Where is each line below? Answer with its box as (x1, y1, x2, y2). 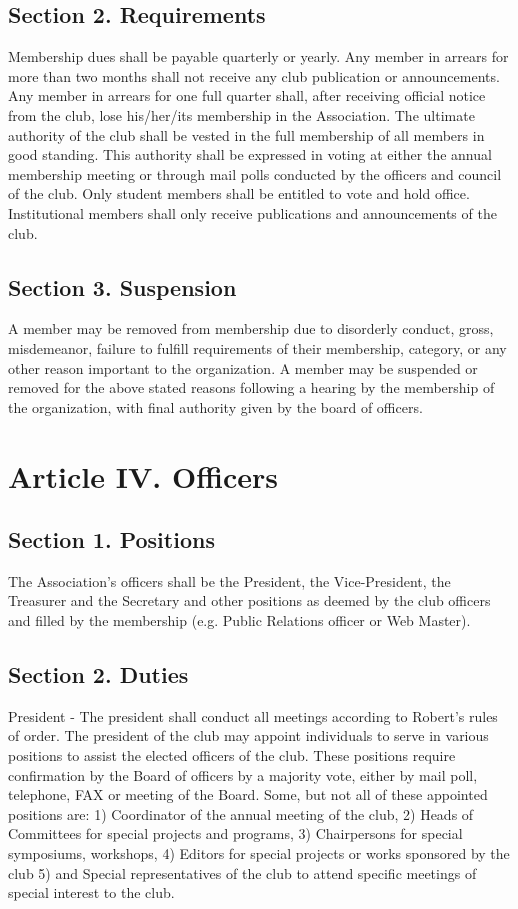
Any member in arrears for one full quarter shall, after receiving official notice (8, 85, 486, 106)
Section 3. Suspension (8, 271, 237, 302)
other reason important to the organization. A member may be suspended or (8, 357, 478, 378)
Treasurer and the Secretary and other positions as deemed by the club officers (8, 590, 491, 611)
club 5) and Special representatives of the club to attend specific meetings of (8, 862, 477, 883)
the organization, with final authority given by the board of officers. (8, 396, 423, 417)
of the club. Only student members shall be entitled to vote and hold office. (8, 183, 470, 204)
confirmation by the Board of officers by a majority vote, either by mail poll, (8, 764, 478, 785)
